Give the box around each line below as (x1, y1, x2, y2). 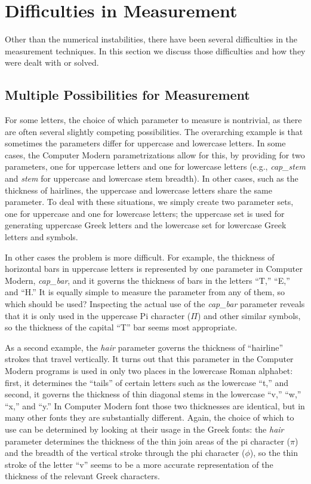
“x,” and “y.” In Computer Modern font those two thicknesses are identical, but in (5, 399, 305, 412)
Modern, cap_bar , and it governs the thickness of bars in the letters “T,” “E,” (5, 274, 290, 286)
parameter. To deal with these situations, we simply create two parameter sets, (5, 195, 294, 208)
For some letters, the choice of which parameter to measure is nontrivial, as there (5, 114, 302, 126)
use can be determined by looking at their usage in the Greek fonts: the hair (5, 422, 284, 435)
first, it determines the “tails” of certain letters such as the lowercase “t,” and (5, 376, 289, 388)
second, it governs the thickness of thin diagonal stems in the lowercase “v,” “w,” (5, 388, 301, 400)
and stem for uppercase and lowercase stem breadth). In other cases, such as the (5, 172, 298, 185)
